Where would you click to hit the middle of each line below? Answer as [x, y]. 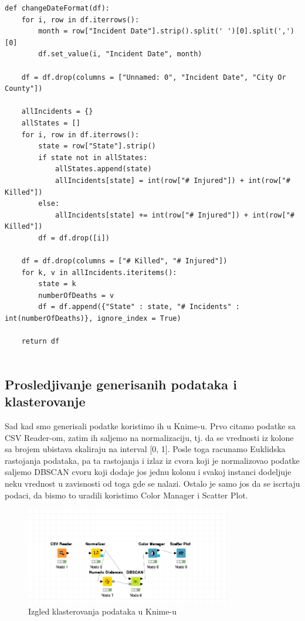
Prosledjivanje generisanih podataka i [121, 384]
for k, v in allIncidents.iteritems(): [99, 272]
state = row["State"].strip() [97, 146]
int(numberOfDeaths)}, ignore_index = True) [93, 319]
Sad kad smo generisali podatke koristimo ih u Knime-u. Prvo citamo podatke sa [150, 426]
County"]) [24, 89]
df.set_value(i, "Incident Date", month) [120, 54]
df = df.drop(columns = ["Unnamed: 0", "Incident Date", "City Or [154, 77]
